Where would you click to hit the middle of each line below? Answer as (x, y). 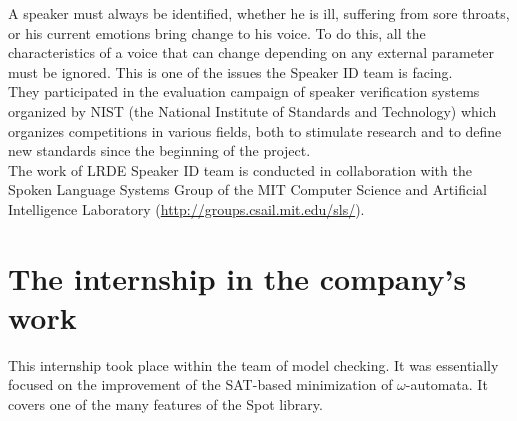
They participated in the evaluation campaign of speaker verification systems (244, 91)
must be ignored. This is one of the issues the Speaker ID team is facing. (230, 71)
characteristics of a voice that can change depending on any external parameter (251, 52)
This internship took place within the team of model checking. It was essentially (253, 364)
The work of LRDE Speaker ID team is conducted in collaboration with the (240, 169)
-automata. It (446, 384)
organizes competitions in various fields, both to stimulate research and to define (255, 130)
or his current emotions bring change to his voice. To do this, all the (217, 32)
